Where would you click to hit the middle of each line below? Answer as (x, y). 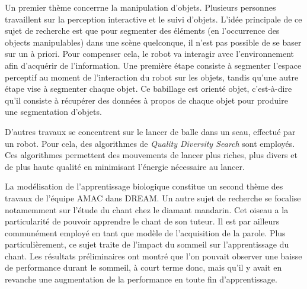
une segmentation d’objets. (53, 112)
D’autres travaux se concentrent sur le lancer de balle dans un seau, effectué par (150, 131)
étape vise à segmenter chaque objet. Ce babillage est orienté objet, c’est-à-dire (148, 89)
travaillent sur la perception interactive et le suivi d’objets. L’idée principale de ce (153, 19)
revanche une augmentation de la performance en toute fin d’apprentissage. (141, 279)
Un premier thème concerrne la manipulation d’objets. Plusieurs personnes (140, 7)
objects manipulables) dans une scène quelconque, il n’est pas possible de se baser (153, 42)
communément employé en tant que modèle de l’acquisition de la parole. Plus (145, 232)
